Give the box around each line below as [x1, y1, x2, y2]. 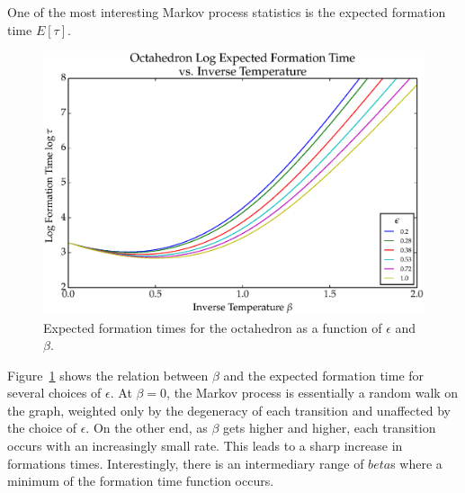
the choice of [7, 418, 76, 437]
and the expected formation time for [223, 365, 425, 384]
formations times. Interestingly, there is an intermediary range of [7, 453, 364, 472]
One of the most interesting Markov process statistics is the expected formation [7, 3, 446, 21]
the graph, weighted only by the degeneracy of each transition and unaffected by [7, 400, 451, 419]
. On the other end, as [85, 418, 208, 437]
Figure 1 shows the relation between [7, 365, 209, 384]
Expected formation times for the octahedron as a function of [43, 318, 382, 336]
